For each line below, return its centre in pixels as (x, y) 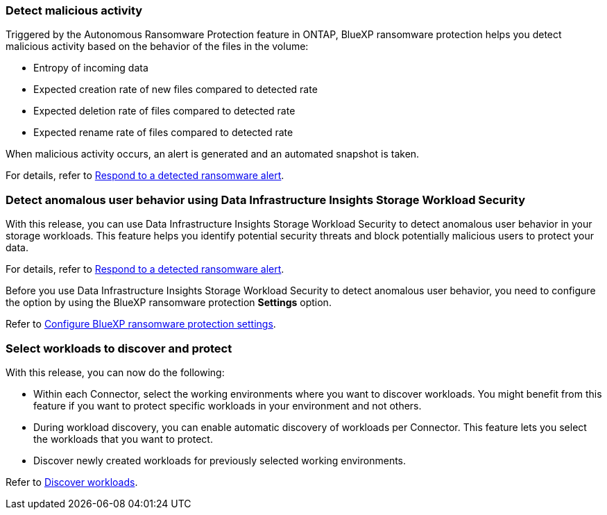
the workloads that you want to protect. (123, 439)
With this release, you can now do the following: (115, 372)
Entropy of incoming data (91, 68)
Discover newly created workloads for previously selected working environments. (220, 460)
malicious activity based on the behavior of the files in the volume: (157, 47)
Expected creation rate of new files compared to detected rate (176, 90)
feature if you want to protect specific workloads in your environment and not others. (228, 405)
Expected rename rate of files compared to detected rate (163, 133)
